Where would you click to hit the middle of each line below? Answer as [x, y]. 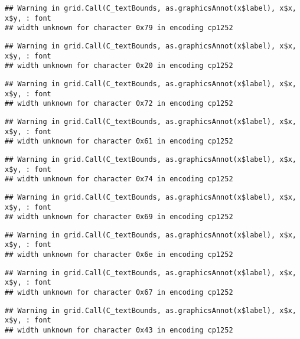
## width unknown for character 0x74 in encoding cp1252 [119, 179]
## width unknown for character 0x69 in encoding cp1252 [119, 217]
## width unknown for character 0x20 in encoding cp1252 [119, 66]
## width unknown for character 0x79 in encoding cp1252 [119, 28]
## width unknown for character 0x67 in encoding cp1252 [119, 293]
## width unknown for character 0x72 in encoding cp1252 [119, 104]
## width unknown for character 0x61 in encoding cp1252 [119, 141]
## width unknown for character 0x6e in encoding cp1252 [119, 255]
